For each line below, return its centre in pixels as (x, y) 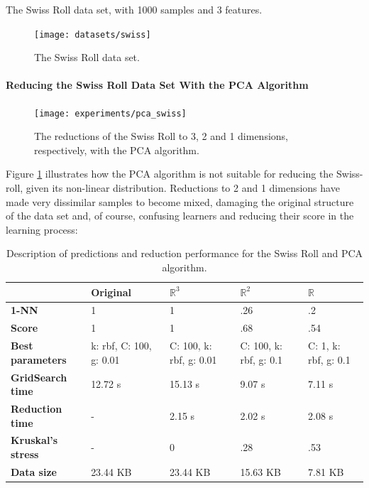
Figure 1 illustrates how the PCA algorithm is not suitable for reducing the (170, 174)
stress (25, 454)
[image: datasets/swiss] (93, 34)
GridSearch (39, 377)
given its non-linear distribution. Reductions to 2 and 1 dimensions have (183, 188)
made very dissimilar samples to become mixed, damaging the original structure (180, 201)
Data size (34, 471)
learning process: (42, 229)
